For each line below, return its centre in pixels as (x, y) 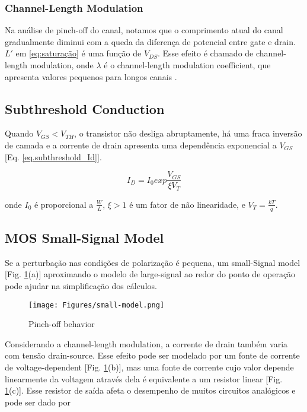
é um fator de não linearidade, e (187, 204)
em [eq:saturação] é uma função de (79, 53)
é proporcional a (64, 204)
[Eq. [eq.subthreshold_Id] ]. (53, 156)
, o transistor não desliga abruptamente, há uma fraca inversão (188, 133)
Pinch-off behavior (62, 324)
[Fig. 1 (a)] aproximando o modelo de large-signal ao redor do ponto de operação (150, 274)
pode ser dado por (38, 402)
